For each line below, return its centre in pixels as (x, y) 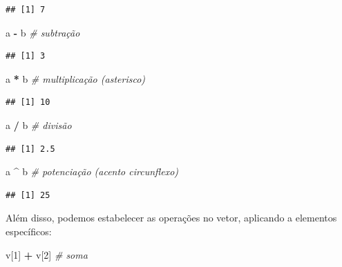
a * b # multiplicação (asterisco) (76, 78)
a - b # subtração (43, 32)
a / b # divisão (39, 125)
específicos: (29, 231)
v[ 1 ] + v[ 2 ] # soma (47, 254)
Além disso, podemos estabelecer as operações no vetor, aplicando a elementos (171, 218)
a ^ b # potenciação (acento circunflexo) (92, 171)
